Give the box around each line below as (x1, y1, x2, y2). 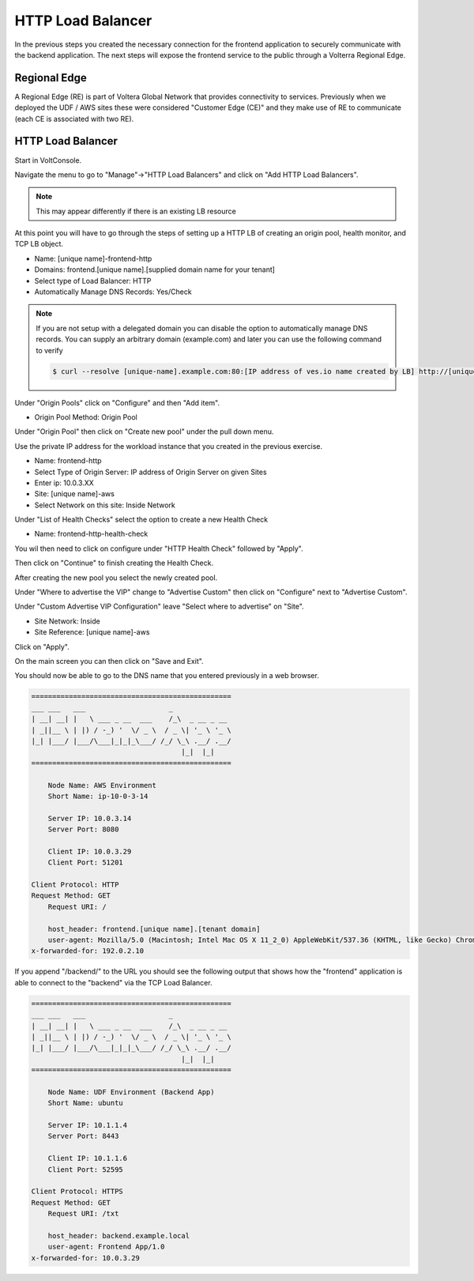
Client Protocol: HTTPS (31, 1187, 124, 1196)
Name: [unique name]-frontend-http (34, 254, 152, 263)
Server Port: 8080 (47, 825, 119, 834)
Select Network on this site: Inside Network (34, 500, 175, 510)
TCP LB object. (14, 239, 63, 249)
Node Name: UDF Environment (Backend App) (47, 1087, 215, 1096)
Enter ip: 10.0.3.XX (34, 478, 94, 488)
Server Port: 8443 (47, 1132, 119, 1141)
